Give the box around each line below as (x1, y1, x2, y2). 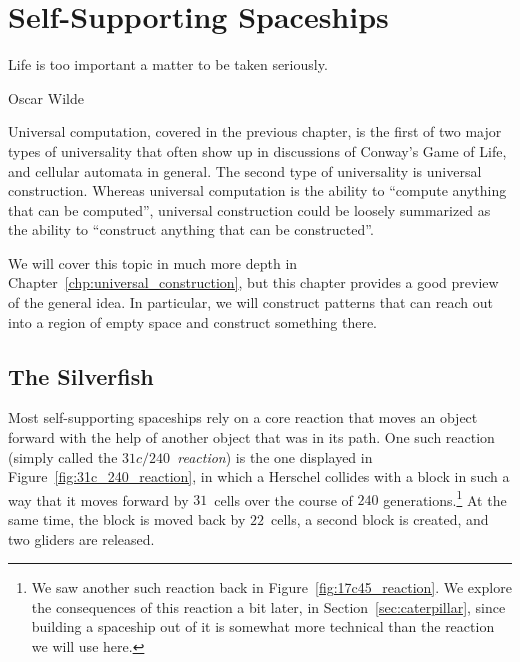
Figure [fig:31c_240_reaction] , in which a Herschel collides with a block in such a (8, 466, 510, 487)
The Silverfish (8, 360, 154, 391)
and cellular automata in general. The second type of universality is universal (8, 160, 482, 181)
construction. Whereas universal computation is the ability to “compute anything (8, 180, 507, 201)
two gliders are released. (8, 528, 155, 549)
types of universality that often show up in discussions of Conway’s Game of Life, (8, 140, 507, 161)
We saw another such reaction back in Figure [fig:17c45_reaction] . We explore (31, 577, 512, 598)
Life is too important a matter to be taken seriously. (8, 54, 328, 75)
